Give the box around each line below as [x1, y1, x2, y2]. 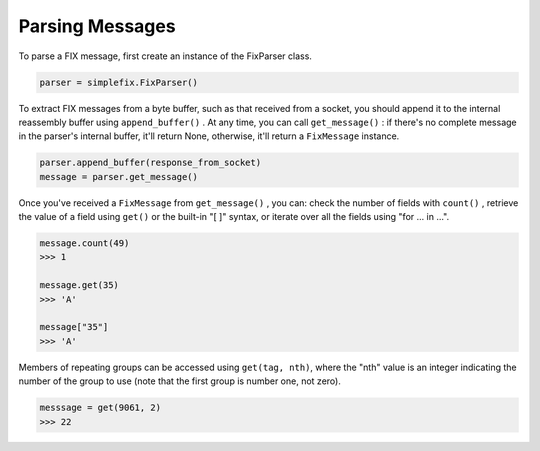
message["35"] [39, 321, 109, 333]
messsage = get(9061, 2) [39, 402, 162, 414]
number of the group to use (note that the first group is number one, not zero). [18, 375, 342, 387]
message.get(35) [39, 280, 120, 291]
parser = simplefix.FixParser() [39, 76, 199, 88]
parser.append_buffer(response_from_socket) [39, 157, 262, 169]
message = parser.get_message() [39, 171, 199, 182]
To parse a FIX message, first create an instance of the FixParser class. [18, 50, 312, 62]
